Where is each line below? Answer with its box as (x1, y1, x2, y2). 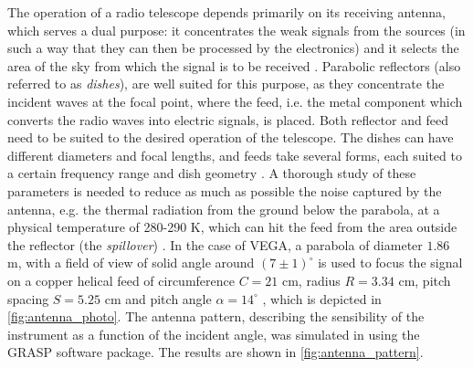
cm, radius (281, 270, 341, 289)
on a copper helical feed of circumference (7, 270, 235, 289)
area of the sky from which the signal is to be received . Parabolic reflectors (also (7, 56, 461, 75)
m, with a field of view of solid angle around (7, 253, 255, 272)
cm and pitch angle (104, 289, 212, 308)
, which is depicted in (262, 289, 382, 308)
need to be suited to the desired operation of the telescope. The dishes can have (7, 128, 454, 147)
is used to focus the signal (318, 253, 463, 272)
